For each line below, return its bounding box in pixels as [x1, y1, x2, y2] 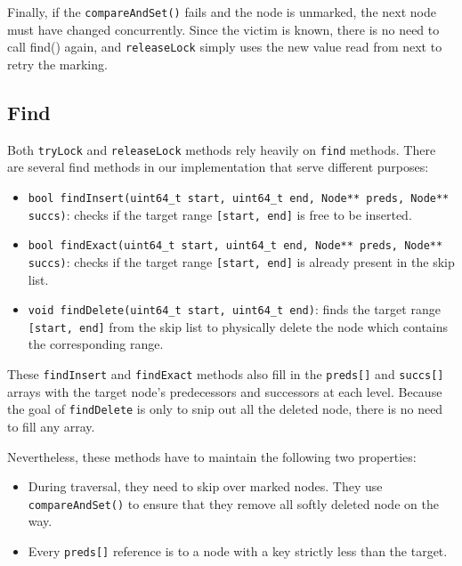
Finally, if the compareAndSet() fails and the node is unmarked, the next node [7, 3, 436, 20]
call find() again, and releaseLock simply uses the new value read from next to [7, 37, 442, 56]
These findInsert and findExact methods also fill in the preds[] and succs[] [7, 365, 444, 384]
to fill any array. [7, 416, 95, 435]
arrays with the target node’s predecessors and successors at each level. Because [7, 382, 442, 400]
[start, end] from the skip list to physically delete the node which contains [28, 317, 449, 336]
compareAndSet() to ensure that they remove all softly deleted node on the [28, 494, 439, 513]
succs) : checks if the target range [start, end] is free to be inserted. [28, 205, 412, 223]
